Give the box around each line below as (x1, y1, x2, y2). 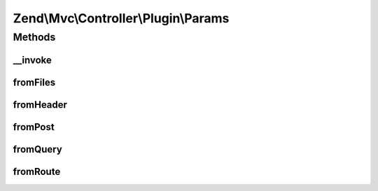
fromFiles (13, 76, 56, 88)
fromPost (13, 121, 55, 133)
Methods (13, 31, 56, 43)
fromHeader (13, 99, 68, 111)
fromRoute (13, 165, 61, 178)
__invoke (13, 54, 52, 66)
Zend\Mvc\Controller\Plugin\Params (13, 10, 230, 26)
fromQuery (13, 143, 62, 155)
